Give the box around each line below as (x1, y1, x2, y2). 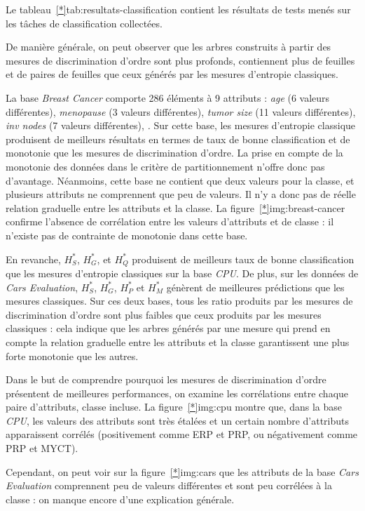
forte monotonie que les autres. (6, 348, 139, 363)
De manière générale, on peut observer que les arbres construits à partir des (6, 39, 331, 54)
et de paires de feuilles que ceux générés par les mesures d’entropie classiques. (6, 67, 338, 81)
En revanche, (6, 251, 61, 266)
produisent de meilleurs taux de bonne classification (132, 251, 354, 266)
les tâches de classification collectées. (6, 15, 163, 30)
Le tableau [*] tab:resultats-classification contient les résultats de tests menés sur (6, 2, 351, 16)
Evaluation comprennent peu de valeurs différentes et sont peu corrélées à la (6, 478, 332, 493)
